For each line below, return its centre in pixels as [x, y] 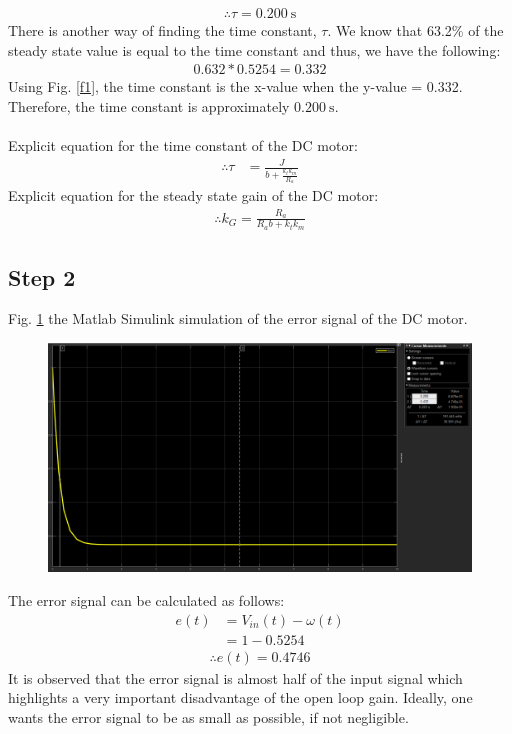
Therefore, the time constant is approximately [149, 105]
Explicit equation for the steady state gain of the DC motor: [193, 195]
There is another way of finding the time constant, [162, 30]
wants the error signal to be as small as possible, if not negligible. [208, 716]
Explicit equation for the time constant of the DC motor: [183, 145]
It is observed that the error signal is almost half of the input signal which [235, 677]
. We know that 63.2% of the [415, 30]
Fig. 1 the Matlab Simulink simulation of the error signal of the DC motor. [238, 318]
